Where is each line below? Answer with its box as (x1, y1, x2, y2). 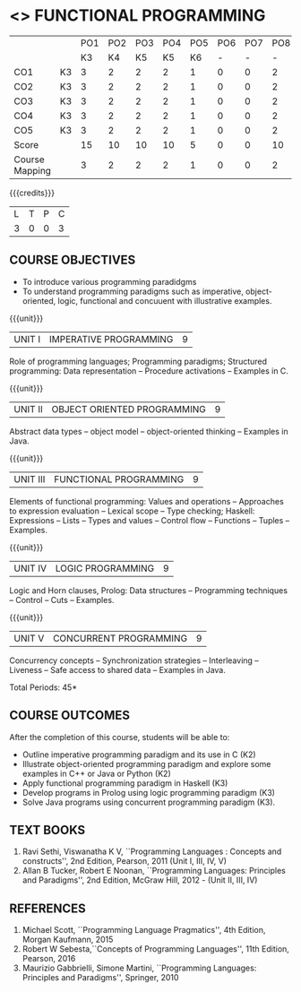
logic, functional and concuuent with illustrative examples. (57, 295, 272, 306)
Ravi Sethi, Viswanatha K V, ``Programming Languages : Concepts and (21, 846, 282, 857)
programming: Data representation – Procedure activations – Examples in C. (9, 365, 289, 376)
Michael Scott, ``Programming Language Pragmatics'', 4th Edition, (21, 925, 266, 936)
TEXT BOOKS (9, 822, 86, 838)
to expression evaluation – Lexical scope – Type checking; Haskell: (9, 505, 255, 516)
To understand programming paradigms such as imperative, (21, 286, 244, 297)
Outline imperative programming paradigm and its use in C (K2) (21, 749, 257, 760)
